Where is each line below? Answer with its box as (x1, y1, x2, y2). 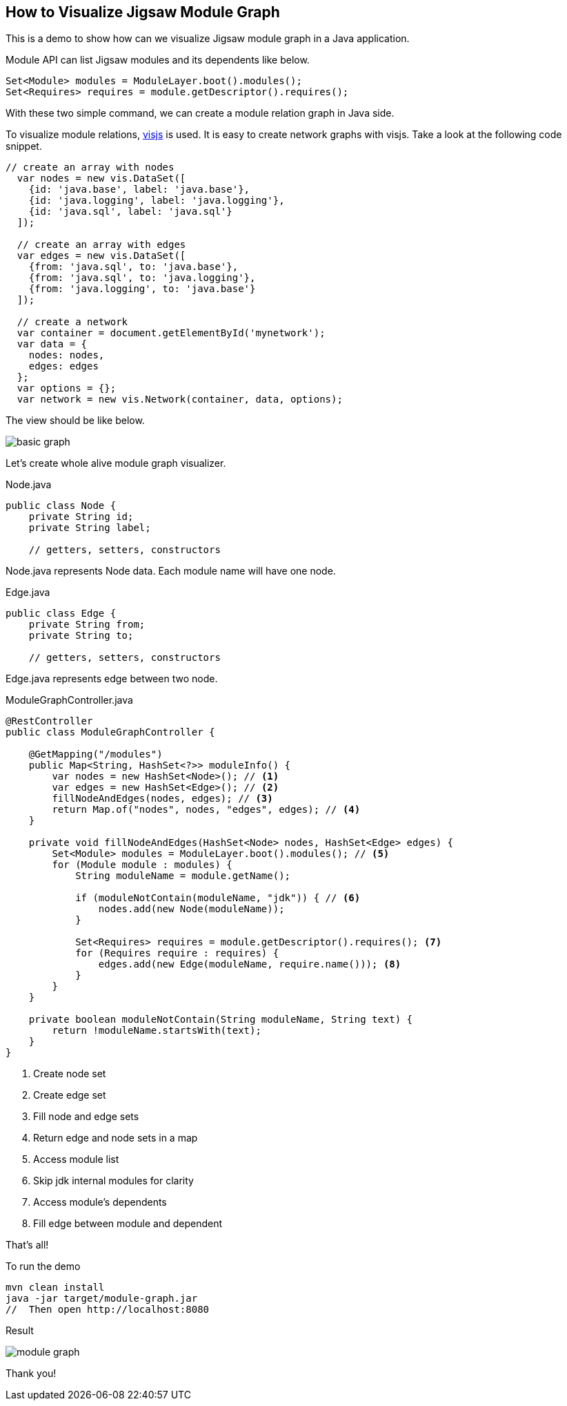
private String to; (28, 630, 134, 642)
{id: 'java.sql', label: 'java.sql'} (28, 206, 232, 218)
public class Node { (6, 500, 117, 512)
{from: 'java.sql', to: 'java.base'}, (28, 261, 239, 273)
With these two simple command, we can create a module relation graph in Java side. (6, 107, 395, 119)
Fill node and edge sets (33, 1110, 139, 1123)
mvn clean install (6, 1282, 105, 1293)
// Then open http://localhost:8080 (6, 1304, 210, 1316)
